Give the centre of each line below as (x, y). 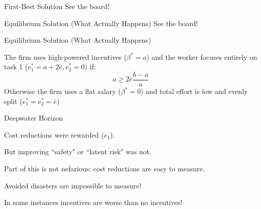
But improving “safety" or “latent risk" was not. (78, 151)
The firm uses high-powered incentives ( (65, 57)
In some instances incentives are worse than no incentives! (93, 202)
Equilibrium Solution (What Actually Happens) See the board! (101, 23)
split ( (13, 101)
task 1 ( (16, 67)
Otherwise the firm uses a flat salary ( (63, 91)
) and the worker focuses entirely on (202, 57)
